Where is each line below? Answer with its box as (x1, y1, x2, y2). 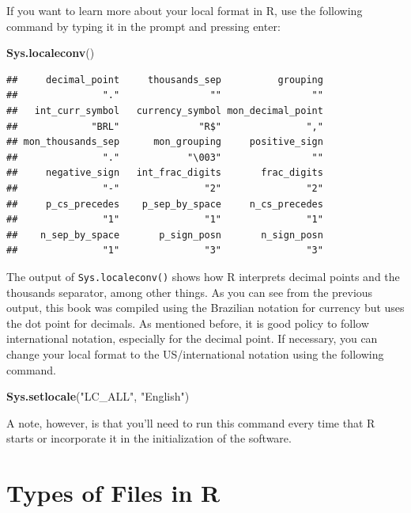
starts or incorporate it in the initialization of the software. (6, 430, 292, 446)
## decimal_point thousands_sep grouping (6, 74, 323, 85)
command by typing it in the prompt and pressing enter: (6, 17, 281, 34)
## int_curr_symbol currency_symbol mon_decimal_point (6, 104, 323, 116)
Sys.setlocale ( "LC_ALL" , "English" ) (6, 388, 190, 405)
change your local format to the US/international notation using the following (6, 345, 384, 362)
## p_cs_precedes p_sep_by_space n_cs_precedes (6, 198, 323, 210)
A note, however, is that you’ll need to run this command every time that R (6, 414, 375, 431)
